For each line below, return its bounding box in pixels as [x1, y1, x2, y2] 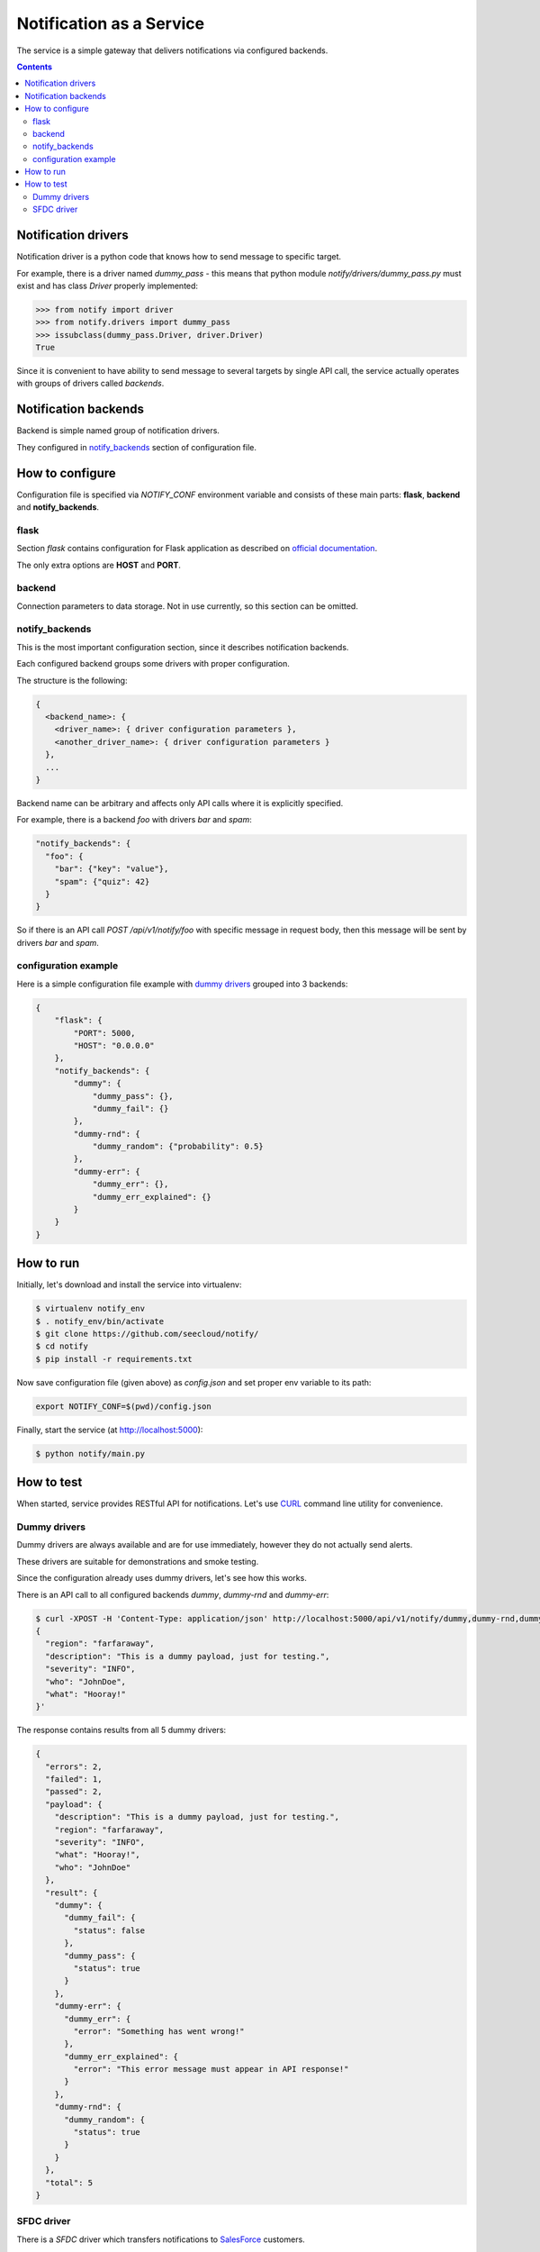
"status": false [73, 1925, 146, 1936]
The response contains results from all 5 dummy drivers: [16, 1725, 227, 1736]
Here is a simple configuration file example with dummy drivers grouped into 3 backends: [16, 978, 348, 989]
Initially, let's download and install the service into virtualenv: [16, 1279, 242, 1290]
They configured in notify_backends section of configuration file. [16, 441, 256, 452]
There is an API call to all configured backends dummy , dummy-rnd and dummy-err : [16, 1589, 329, 1600]
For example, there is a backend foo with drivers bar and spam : [16, 814, 252, 825]
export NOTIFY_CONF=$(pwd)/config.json [35, 1401, 211, 1412]
